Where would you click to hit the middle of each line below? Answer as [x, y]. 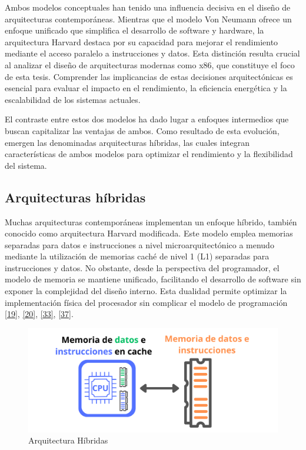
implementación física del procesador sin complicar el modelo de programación [146, 302]
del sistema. [26, 165]
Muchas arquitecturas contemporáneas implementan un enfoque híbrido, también [151, 221]
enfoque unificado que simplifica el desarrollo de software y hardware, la [134, 30]
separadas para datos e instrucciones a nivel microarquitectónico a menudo [139, 244]
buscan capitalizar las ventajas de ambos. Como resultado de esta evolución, [142, 130]
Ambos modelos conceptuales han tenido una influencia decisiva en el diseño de [148, 7]
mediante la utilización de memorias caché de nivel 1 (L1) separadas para [137, 256]
